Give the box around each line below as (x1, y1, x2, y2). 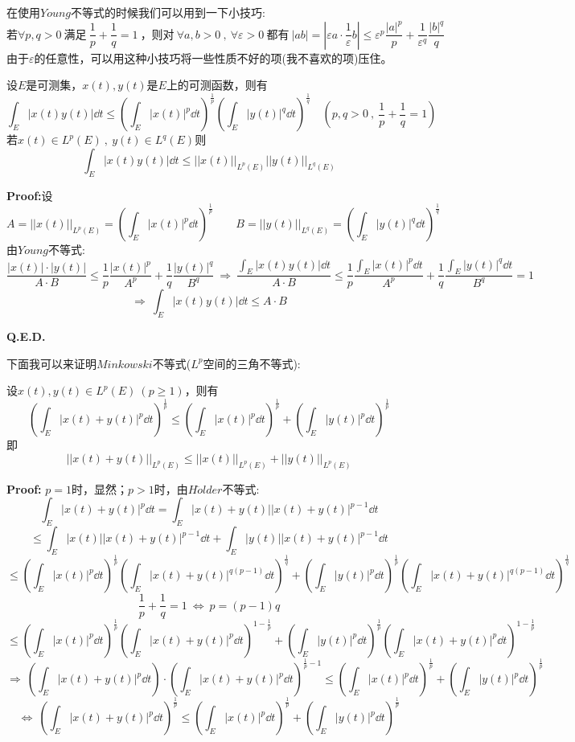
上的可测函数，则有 (166, 76, 268, 93)
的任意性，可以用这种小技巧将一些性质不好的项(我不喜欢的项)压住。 (34, 49, 392, 66)
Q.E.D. (6, 328, 46, 345)
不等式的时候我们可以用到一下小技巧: (71, 4, 265, 20)
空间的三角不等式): (203, 355, 301, 371)
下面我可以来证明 (6, 355, 97, 371)
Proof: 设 (6, 187, 53, 203)
